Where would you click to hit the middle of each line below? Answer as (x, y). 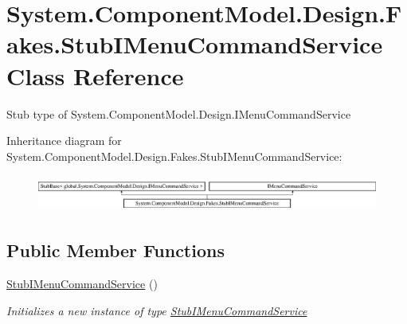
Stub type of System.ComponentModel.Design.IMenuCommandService (179, 113)
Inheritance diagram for (64, 141)
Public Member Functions (115, 250)
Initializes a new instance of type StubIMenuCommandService (157, 310)
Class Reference (95, 75)
